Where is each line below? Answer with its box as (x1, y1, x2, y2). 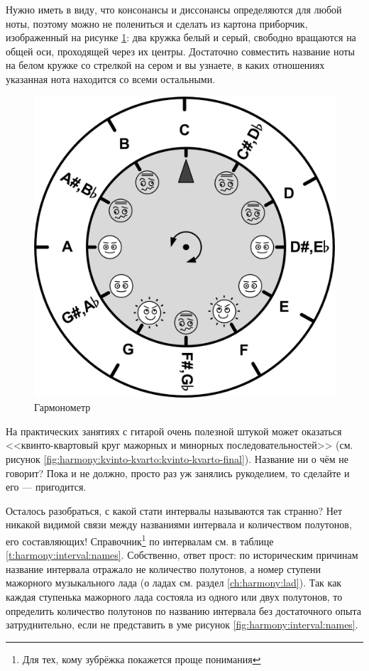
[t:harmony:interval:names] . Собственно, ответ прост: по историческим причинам (6, 547, 358, 562)
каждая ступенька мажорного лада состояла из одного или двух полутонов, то (6, 589, 343, 604)
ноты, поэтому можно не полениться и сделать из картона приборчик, (6, 16, 308, 31)
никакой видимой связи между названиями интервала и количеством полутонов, (6, 517, 352, 532)
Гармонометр (34, 400, 91, 415)
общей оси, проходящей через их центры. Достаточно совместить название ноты (6, 43, 355, 58)
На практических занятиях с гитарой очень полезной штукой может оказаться (6, 423, 342, 438)
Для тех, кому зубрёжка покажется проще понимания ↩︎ (22, 651, 261, 666)
